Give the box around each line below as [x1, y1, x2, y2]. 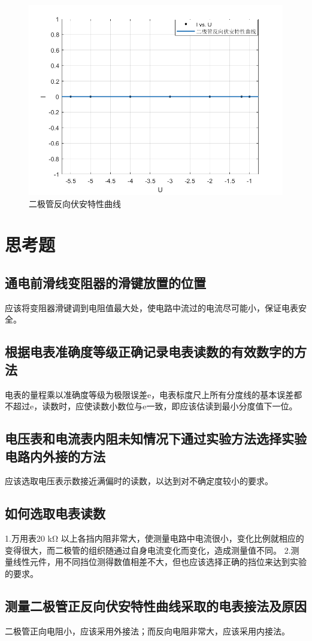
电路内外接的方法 [5, 446, 105, 465]
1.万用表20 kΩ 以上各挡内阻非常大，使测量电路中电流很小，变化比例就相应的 [5, 532, 304, 545]
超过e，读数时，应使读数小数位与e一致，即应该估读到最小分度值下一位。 [13, 400, 298, 412]
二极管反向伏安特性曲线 [29, 197, 121, 209]
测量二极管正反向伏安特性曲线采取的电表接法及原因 [5, 596, 307, 615]
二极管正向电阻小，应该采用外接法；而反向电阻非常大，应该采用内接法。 [5, 624, 290, 637]
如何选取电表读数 [5, 504, 105, 522]
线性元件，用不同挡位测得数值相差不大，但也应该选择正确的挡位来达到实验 [13, 555, 307, 568]
